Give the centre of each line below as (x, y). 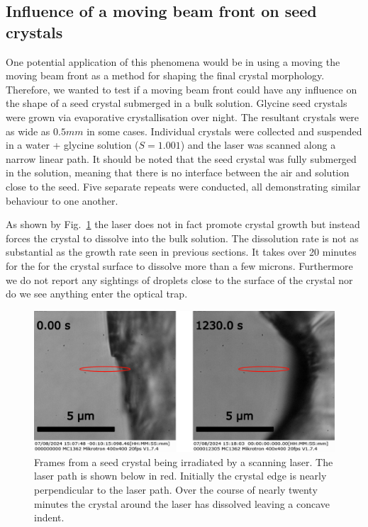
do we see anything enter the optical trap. (97, 294)
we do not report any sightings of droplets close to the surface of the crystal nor (179, 279)
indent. (49, 517)
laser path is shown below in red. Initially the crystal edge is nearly (180, 476)
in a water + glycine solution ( (72, 145)
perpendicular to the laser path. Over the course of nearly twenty (176, 490)
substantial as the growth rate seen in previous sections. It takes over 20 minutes (181, 252)
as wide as (28, 131)
